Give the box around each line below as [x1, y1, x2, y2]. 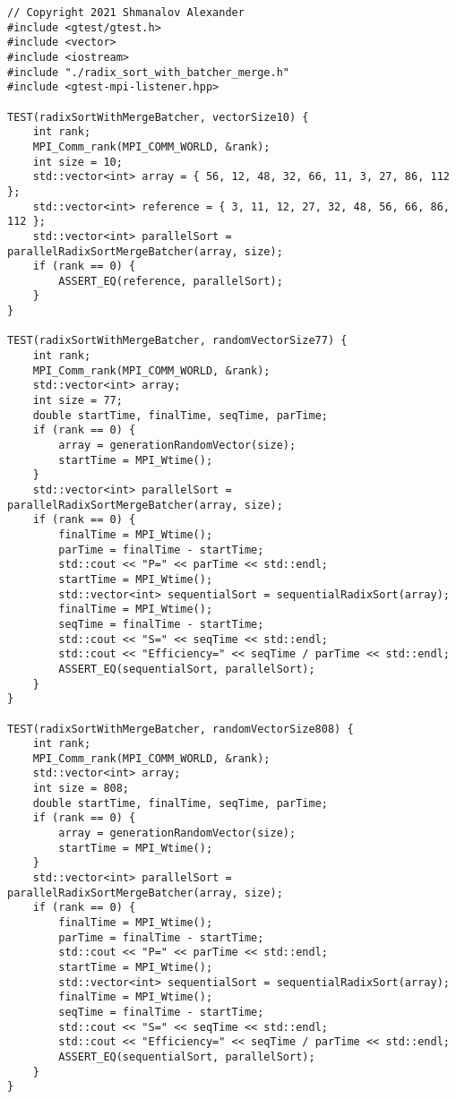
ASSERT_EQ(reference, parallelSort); [58, 274, 283, 288]
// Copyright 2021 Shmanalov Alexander [7, 6, 245, 19]
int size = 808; [32, 782, 130, 795]
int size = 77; [32, 394, 123, 408]
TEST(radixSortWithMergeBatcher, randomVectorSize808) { [7, 722, 354, 735]
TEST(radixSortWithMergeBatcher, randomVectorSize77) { [7, 334, 348, 348]
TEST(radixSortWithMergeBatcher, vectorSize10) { [7, 110, 309, 124]
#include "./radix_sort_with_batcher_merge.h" [7, 65, 289, 79]
